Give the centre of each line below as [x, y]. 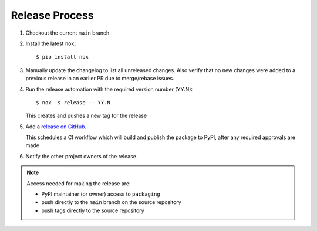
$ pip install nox [63, 57]
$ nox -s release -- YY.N [73, 102]
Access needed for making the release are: [79, 183]
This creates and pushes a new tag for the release [86, 116]
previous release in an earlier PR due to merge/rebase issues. [100, 79]
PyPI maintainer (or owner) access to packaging [101, 194]
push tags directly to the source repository [93, 210]
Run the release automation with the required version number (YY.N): [109, 89]
